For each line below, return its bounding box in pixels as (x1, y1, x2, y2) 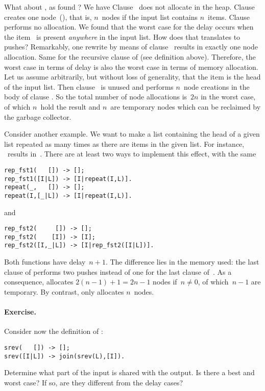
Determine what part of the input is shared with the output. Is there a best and (4, 367, 255, 378)
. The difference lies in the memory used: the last (105, 256, 259, 267)
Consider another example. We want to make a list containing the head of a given (4, 128, 260, 139)
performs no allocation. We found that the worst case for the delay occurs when (4, 21, 254, 32)
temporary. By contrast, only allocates (4, 286, 124, 297)
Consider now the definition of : (4, 326, 103, 336)
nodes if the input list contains (102, 11, 198, 22)
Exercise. (4, 306, 36, 317)
